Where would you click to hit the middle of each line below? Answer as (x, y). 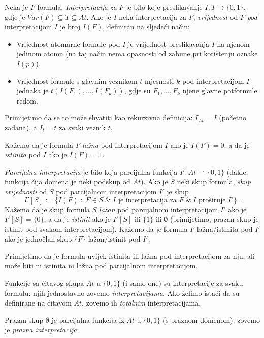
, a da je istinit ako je (77, 219)
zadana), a (21, 127)
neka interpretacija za (153, 16)
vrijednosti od (26, 191)
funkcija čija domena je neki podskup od (68, 181)
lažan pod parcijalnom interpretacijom (159, 209)
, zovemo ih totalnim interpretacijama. (141, 303)
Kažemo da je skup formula (47, 209)
